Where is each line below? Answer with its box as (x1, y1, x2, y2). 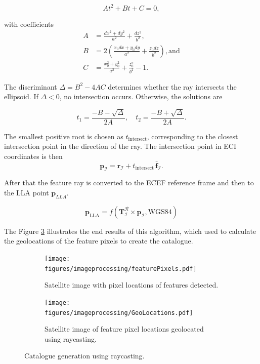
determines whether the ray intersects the (108, 81, 237, 92)
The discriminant (4, 81, 57, 92)
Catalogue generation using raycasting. (24, 350, 145, 361)
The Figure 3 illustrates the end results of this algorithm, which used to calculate (4, 225, 256, 236)
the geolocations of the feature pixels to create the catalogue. (4, 235, 193, 246)
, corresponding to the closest (147, 131, 238, 141)
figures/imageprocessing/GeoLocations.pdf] (45, 309, 193, 316)
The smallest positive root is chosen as (4, 131, 123, 141)
